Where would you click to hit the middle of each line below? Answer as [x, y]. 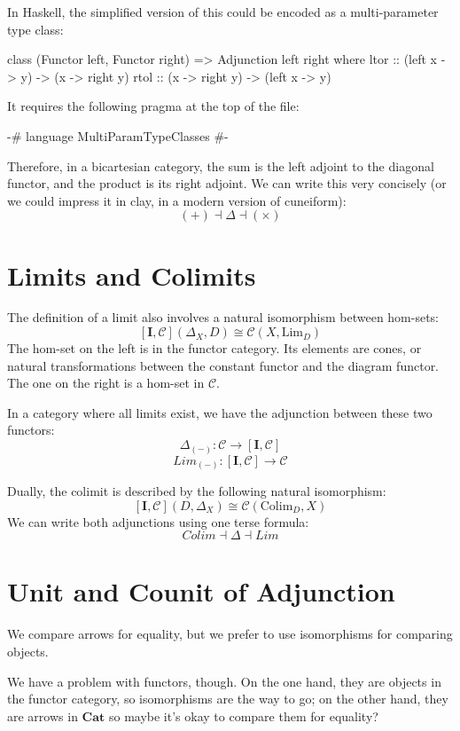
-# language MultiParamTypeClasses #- [118, 135]
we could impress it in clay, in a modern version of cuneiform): [177, 200]
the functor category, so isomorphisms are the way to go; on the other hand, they [228, 699]
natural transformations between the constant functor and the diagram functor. [223, 365]
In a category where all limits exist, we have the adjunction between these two [220, 412]
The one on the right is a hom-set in [106, 383]
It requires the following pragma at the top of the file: [153, 106]
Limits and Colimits [132, 275]
